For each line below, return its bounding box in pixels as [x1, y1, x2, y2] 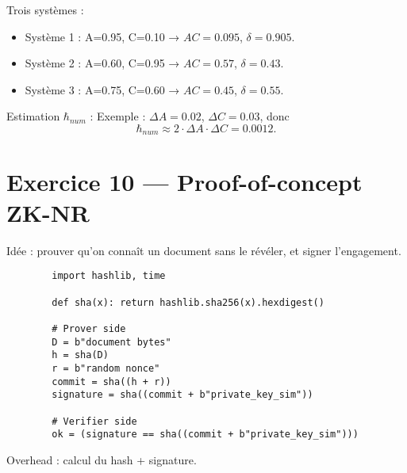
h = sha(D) [52, 349, 109, 361]
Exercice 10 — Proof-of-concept [6, 165, 363, 197]
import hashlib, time [52, 270, 166, 282]
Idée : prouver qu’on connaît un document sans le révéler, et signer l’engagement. [6, 242, 401, 258]
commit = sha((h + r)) [52, 376, 171, 387]
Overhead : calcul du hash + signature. [6, 451, 197, 467]
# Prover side [52, 322, 126, 334]
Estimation [6, 108, 60, 124]
